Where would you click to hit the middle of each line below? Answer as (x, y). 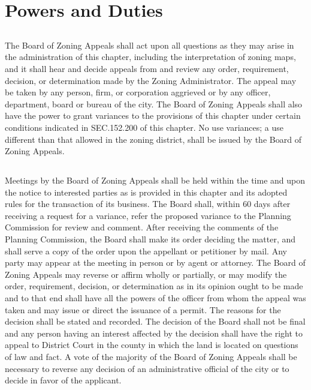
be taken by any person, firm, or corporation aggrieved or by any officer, (138, 92)
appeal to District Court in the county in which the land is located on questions (152, 345)
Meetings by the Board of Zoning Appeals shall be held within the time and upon (155, 180)
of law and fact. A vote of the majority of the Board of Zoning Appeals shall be (151, 356)
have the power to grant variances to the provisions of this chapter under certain (153, 115)
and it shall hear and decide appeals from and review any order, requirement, (147, 68)
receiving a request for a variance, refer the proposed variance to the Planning (148, 215)
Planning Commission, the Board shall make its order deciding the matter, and (150, 239)
